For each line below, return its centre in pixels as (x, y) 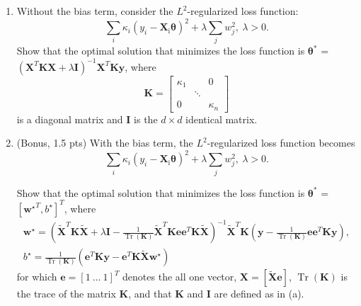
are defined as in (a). (259, 294)
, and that (150, 294)
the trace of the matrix (66, 294)
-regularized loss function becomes (281, 143)
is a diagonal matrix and (70, 119)
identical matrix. (222, 119)
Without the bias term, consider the (95, 11)
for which (37, 277)
